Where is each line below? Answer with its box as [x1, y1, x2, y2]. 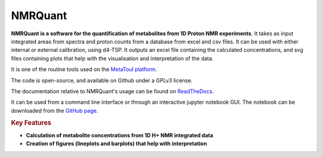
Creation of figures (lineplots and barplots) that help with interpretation [26, 140, 208, 147]
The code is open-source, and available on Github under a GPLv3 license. [11, 76, 193, 84]
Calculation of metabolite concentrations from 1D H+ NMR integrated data [26, 131, 214, 138]
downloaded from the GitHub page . [11, 107, 99, 114]
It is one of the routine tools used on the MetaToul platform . [11, 66, 157, 73]
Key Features [11, 119, 51, 127]
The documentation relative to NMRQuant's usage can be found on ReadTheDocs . [11, 87, 214, 95]
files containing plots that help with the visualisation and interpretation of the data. [11, 54, 214, 62]
